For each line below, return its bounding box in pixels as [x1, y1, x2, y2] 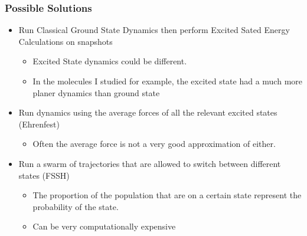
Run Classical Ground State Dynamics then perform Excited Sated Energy [18, 24, 290, 36]
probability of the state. [32, 200, 119, 212]
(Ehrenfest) [18, 117, 60, 130]
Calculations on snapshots [18, 35, 113, 47]
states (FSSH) [18, 169, 70, 181]
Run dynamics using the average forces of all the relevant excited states [18, 106, 277, 119]
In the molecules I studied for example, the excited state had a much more [32, 75, 303, 87]
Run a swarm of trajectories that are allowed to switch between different [18, 157, 281, 169]
